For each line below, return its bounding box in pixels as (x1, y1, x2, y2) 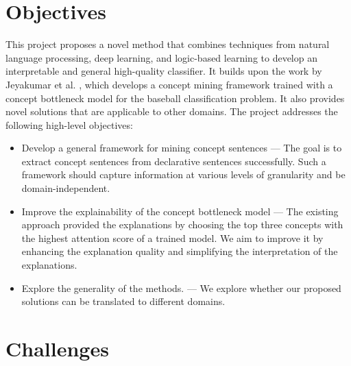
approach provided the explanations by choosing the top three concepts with (21, 217, 343, 232)
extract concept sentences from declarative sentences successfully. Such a (21, 154, 326, 168)
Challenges (5, 334, 109, 362)
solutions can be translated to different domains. (21, 294, 226, 308)
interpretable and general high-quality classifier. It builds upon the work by (5, 64, 322, 78)
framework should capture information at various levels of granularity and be (21, 167, 346, 182)
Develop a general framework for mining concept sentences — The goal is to (21, 141, 342, 155)
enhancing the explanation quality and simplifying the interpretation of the (21, 244, 338, 258)
